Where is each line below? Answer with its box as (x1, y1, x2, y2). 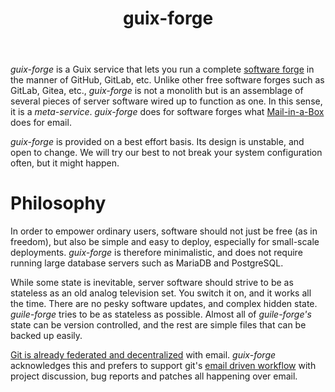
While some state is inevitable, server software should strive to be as (10, 277, 294, 289)
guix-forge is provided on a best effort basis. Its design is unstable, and (10, 136, 305, 148)
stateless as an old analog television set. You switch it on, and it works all (10, 287, 312, 299)
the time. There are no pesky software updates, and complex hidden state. (10, 298, 318, 310)
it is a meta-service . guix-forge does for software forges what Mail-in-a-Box (10, 106, 325, 118)
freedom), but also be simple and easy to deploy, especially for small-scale (10, 236, 320, 248)
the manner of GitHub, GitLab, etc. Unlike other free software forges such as (10, 74, 325, 86)
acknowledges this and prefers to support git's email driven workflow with (10, 360, 317, 372)
